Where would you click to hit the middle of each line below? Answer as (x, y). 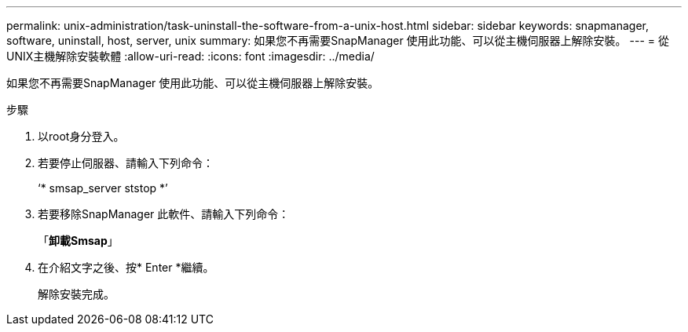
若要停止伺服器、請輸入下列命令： (126, 163)
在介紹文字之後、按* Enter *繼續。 (126, 267)
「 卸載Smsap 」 (78, 241)
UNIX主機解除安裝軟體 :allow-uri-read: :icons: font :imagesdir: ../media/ (190, 56)
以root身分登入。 (81, 136)
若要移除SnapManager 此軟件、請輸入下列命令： (164, 214)
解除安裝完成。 (76, 294)
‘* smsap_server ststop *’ (103, 188)
